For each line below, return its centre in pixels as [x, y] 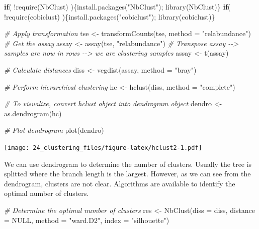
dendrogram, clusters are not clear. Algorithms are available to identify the [120, 183]
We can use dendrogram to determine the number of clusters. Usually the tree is [128, 164]
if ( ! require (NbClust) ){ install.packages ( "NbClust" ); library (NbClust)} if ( [117, 7]
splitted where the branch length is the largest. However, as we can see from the [127, 174]
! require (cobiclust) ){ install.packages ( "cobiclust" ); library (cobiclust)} [110, 16]
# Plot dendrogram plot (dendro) [54, 130]
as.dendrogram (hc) [33, 113]
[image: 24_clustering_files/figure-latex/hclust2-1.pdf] [103, 148]
